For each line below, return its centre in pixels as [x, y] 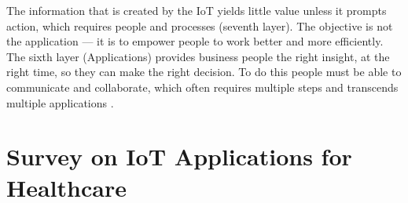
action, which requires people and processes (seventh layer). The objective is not [200, 25]
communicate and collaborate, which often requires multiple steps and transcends [202, 87]
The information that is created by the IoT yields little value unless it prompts [197, 10]
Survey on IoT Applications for [179, 156]
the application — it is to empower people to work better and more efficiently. [195, 41]
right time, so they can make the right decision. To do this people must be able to [204, 72]
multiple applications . [60, 102]
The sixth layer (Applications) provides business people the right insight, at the [198, 56]
